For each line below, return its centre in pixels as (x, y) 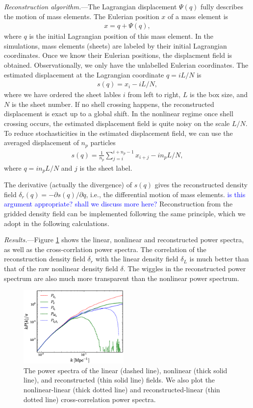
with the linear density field (137, 259)
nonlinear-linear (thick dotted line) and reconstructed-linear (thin (122, 389)
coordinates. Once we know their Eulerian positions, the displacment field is (118, 55)
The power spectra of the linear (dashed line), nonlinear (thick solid (126, 370)
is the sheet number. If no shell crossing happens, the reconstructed (113, 104)
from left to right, (154, 94)
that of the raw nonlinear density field (61, 268)
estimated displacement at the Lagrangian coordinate (84, 74)
